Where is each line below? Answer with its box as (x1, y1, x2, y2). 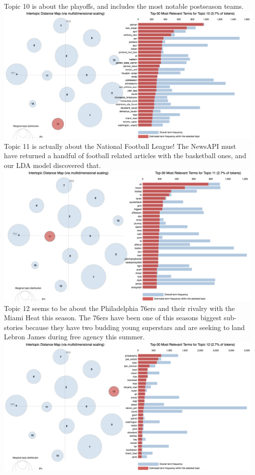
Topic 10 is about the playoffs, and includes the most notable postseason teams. (4, 1, 244, 11)
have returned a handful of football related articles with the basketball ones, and (4, 150, 246, 161)
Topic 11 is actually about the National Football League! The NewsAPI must (4, 141, 236, 151)
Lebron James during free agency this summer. (4, 332, 145, 342)
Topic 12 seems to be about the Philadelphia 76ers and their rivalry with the (4, 303, 235, 313)
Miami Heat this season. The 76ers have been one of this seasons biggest (4, 312, 222, 323)
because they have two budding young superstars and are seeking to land (25, 322, 245, 332)
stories (4, 322, 24, 332)
